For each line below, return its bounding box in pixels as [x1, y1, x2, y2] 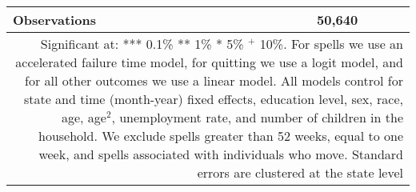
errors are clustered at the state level [197, 163, 403, 182]
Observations [13, 10, 96, 29]
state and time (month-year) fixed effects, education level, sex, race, [23, 90, 403, 108]
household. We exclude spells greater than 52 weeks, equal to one [38, 126, 403, 145]
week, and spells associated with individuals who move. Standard [38, 145, 403, 163]
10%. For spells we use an [259, 34, 403, 53]
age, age [61, 108, 106, 126]
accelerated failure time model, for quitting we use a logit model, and [15, 53, 403, 71]
